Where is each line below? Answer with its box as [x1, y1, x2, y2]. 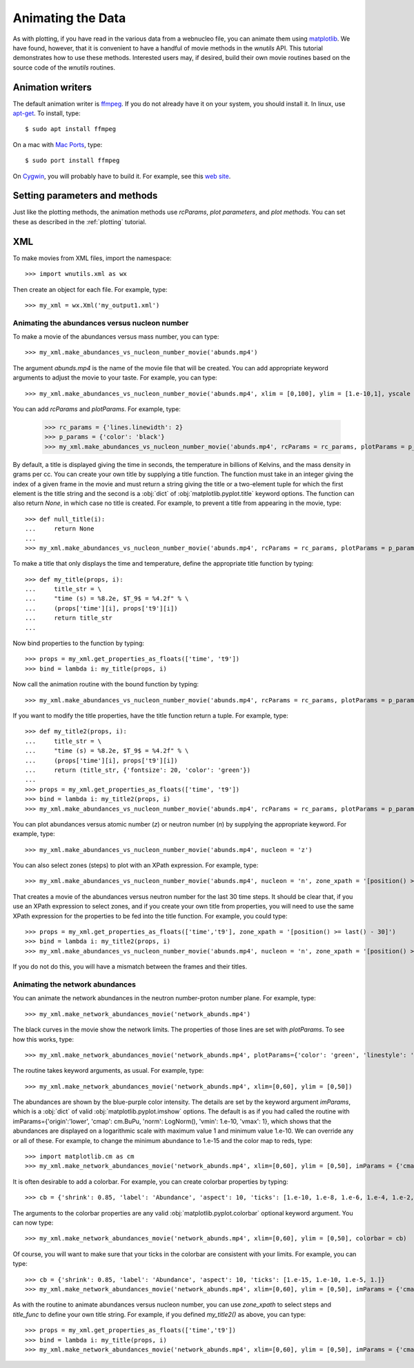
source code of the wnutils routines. [12, 63, 116, 72]
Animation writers [12, 81, 92, 93]
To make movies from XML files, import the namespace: [12, 254, 172, 262]
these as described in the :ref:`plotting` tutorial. [12, 217, 147, 226]
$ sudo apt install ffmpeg [25, 125, 117, 133]
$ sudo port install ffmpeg [25, 157, 120, 165]
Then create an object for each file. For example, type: [12, 285, 168, 293]
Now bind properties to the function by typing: [12, 639, 145, 648]
